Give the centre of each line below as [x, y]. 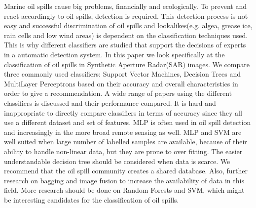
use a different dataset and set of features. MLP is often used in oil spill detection [128, 122]
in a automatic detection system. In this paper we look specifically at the [114, 54]
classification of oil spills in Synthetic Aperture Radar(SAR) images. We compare [127, 64]
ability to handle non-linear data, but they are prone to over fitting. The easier [123, 151]
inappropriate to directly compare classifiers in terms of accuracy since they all [123, 112]
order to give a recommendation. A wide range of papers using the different [118, 93]
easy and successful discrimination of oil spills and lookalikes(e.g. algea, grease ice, [128, 25]
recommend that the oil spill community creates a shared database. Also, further [126, 171]
